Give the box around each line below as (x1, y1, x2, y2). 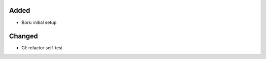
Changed (9, 32, 38, 40)
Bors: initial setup (21, 20, 57, 25)
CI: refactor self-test (21, 45, 63, 51)
